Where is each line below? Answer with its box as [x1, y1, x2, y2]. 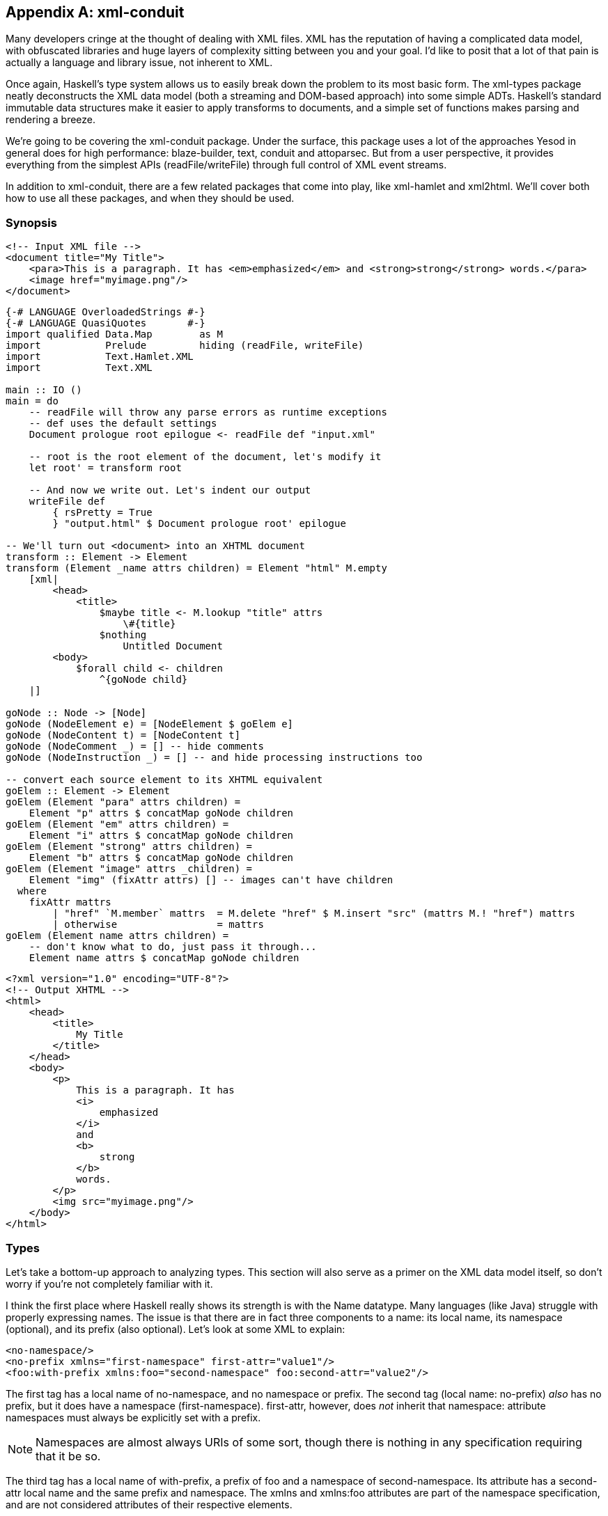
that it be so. [36, 1448, 101, 1463]
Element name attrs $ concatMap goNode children [29, 952, 299, 964]
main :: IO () [6, 384, 82, 396]
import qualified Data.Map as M [6, 329, 223, 340]
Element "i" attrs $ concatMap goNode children [29, 830, 294, 842]
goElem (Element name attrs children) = [6, 930, 229, 942]
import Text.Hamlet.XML [6, 351, 194, 363]
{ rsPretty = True [52, 507, 153, 519]
